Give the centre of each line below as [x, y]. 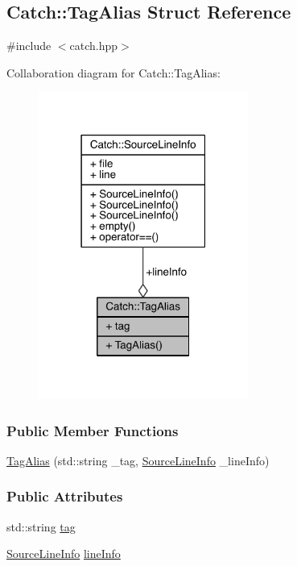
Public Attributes [65, 496]
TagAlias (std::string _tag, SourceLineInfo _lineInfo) [138, 460]
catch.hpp [94, 46]
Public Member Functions [93, 430]
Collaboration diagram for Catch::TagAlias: [113, 72]
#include [29, 46]
